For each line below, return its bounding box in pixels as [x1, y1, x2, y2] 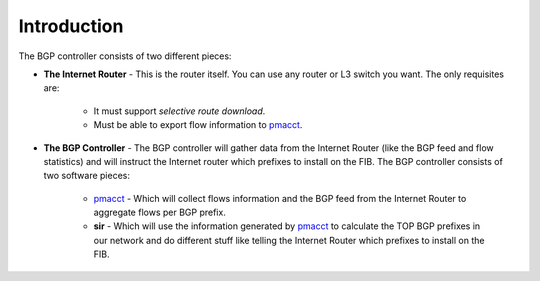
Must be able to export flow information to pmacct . [93, 119, 303, 131]
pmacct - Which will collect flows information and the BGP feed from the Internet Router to [93, 192, 467, 204]
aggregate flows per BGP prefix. [93, 206, 227, 219]
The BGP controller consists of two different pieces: [18, 50, 232, 62]
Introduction [18, 15, 124, 37]
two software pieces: [43, 170, 130, 182]
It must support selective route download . [93, 105, 266, 117]
